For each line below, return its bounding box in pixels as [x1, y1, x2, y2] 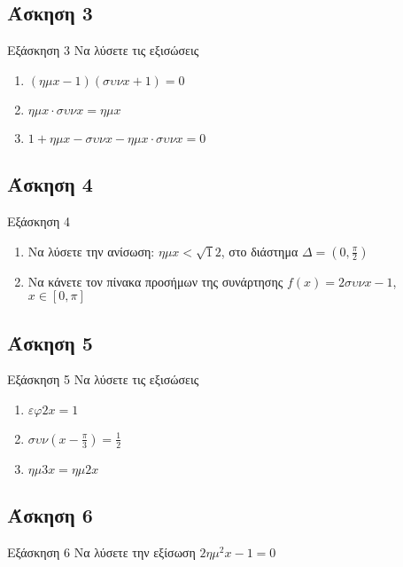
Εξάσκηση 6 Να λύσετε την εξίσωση [7, 543, 196, 562]
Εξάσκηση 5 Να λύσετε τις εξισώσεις [7, 370, 199, 389]
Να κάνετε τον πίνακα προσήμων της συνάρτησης [27, 272, 283, 290]
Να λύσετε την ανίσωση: [27, 241, 155, 260]
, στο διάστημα [221, 241, 298, 260]
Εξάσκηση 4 [7, 212, 71, 230]
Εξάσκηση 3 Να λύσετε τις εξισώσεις [7, 41, 199, 59]
